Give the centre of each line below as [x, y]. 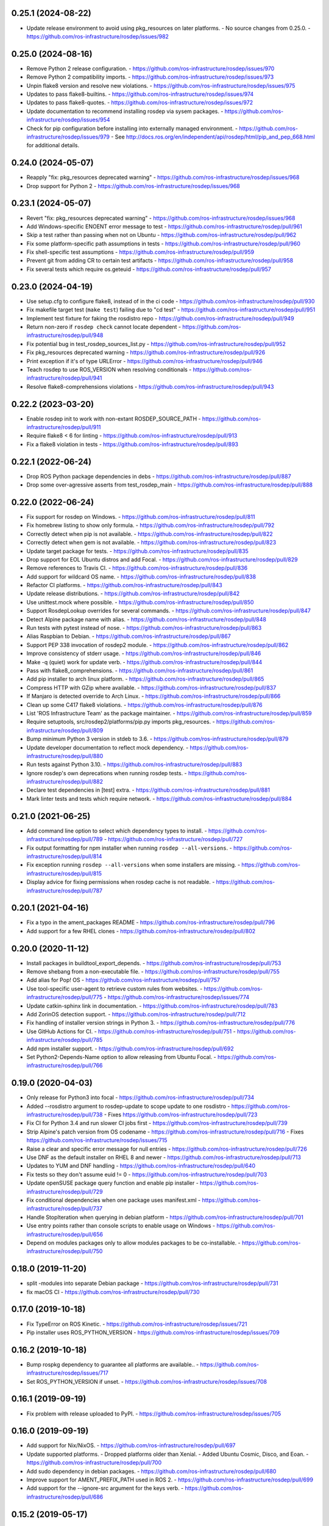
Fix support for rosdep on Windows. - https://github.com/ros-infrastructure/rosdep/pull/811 [141, 516]
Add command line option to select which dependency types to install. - [117, 831]
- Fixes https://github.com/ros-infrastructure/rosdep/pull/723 [181, 1115]
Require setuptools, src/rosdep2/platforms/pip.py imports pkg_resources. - [121, 722]
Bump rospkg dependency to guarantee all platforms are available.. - [113, 1364]
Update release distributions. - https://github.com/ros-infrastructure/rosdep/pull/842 [133, 594]
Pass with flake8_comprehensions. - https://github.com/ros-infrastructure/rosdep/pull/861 [140, 671]
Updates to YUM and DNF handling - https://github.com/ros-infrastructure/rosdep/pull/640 [141, 1166]
